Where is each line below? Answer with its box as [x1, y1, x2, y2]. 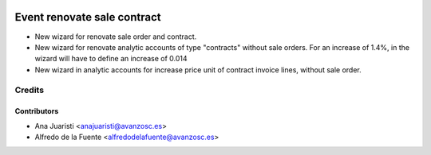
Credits [14, 84, 44, 95]
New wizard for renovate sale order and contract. [34, 32, 197, 41]
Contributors [14, 107, 59, 116]
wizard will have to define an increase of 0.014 [34, 54, 188, 64]
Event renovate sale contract [14, 10, 161, 24]
